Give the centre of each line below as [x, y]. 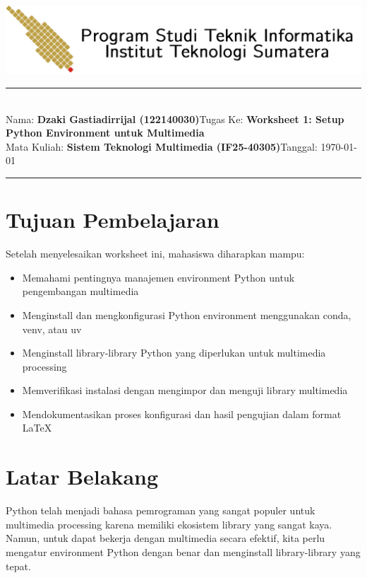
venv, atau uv [52, 329]
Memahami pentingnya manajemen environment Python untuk [158, 277]
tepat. [18, 566]
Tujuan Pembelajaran [113, 220]
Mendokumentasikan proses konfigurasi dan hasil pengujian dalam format [182, 414]
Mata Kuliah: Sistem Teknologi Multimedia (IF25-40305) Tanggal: [162, 146]
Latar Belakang [82, 476]
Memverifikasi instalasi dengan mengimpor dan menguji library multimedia [185, 390]
